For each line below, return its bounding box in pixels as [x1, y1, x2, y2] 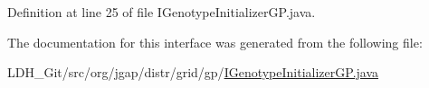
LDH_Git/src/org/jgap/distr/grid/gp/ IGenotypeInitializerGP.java [7, 63, 379, 82]
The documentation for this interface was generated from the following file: [7, 32, 423, 51]
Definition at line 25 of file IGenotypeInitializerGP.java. [7, 3, 316, 21]
